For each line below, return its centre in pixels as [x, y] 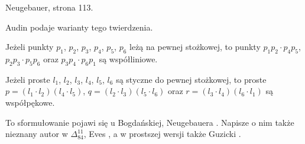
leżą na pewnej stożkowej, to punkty [195, 47]
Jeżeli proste [28, 79]
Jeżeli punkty [30, 47]
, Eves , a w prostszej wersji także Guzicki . [162, 134]
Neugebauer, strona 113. [49, 7]
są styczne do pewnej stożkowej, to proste [191, 79]
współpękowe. [30, 102]
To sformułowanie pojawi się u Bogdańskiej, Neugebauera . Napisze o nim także [150, 122]
